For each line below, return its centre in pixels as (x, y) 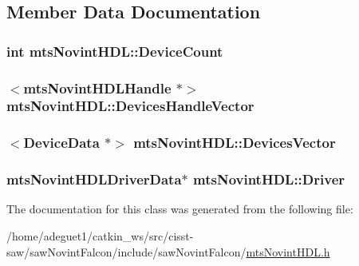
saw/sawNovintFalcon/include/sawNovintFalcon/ (126, 251)
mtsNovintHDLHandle (97, 87)
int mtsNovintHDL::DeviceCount (115, 51)
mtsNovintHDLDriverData (94, 179)
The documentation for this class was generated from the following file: (180, 209)
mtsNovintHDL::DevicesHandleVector (130, 106)
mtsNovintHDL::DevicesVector (235, 143)
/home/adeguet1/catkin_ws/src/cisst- (100, 236)
